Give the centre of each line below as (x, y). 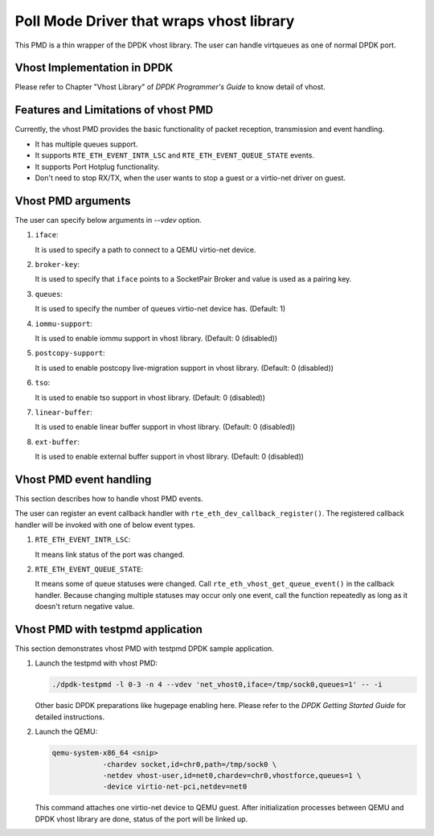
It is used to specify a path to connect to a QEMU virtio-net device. (145, 249)
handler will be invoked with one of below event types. (105, 525)
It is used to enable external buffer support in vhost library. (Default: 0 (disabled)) (170, 457)
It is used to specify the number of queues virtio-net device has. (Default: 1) (160, 309)
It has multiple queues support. (86, 144)
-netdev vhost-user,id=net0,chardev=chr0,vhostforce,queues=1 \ (232, 775)
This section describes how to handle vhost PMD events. (109, 498)
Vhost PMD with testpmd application (108, 629)
